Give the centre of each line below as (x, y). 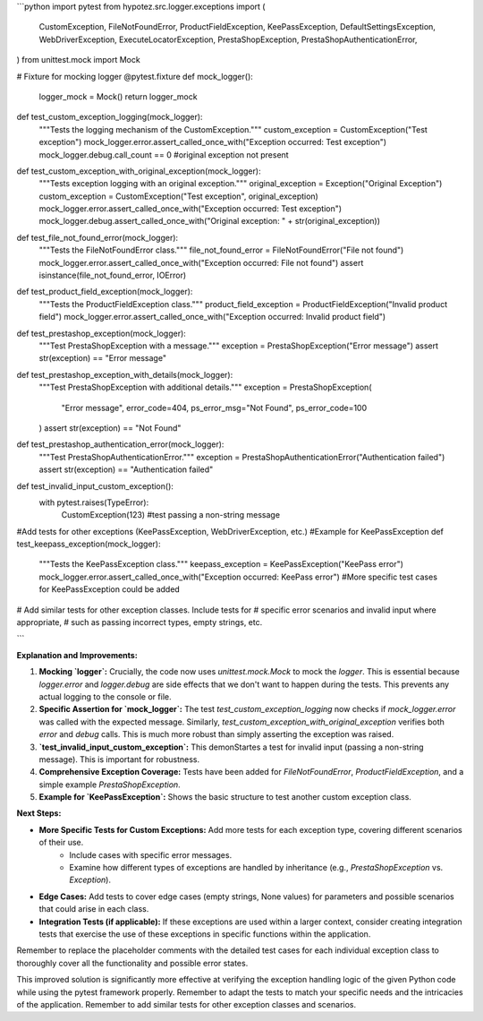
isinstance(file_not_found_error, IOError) (113, 275)
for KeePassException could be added (110, 589)
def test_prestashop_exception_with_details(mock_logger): (125, 374)
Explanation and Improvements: (77, 655)
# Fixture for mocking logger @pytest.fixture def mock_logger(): (135, 76)
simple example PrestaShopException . (110, 785)
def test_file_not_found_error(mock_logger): (97, 237)
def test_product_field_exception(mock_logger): (105, 292)
